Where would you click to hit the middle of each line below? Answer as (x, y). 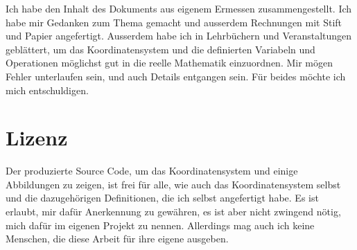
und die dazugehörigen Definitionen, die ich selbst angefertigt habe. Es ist (162, 198)
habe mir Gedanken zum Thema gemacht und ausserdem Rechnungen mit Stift (174, 22)
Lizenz (37, 137)
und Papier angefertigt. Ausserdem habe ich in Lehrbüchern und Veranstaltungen (179, 36)
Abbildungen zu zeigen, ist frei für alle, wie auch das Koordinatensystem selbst (173, 184)
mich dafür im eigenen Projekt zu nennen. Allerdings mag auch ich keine (160, 225)
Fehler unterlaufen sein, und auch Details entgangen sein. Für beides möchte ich (176, 76)
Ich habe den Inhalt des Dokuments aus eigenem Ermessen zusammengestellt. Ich (179, 8)
